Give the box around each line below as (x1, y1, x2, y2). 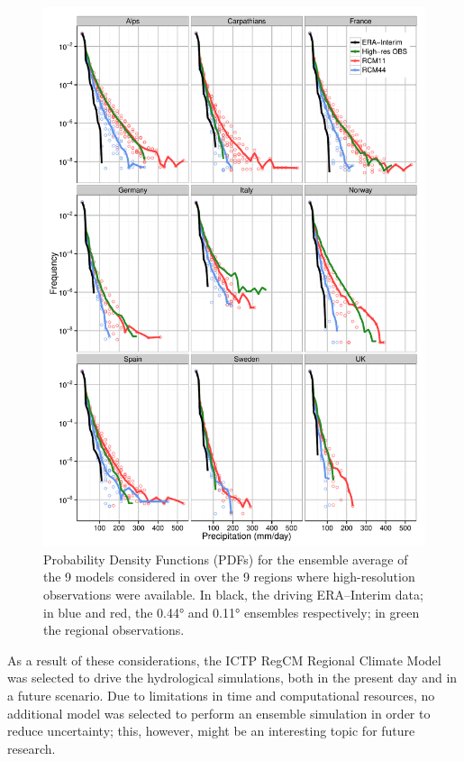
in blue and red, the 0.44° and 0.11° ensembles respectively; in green (43, 602, 420, 621)
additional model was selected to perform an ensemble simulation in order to (7, 703, 431, 722)
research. (7, 738, 56, 757)
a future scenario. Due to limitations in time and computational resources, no (7, 686, 435, 705)
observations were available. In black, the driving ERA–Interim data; (43, 585, 423, 604)
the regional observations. (43, 620, 185, 639)
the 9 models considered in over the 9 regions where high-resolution (43, 567, 415, 586)
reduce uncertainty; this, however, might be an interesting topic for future (7, 721, 415, 740)
